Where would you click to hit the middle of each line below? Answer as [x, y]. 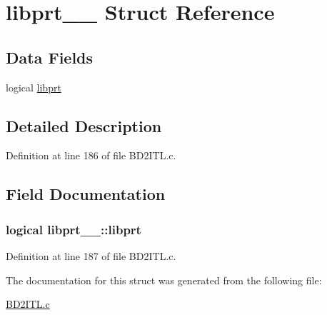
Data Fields [50, 57]
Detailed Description [84, 125]
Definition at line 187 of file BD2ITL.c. [91, 255]
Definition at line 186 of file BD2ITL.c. [91, 155]
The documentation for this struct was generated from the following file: [164, 280]
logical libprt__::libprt [74, 229]
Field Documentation [86, 194]
